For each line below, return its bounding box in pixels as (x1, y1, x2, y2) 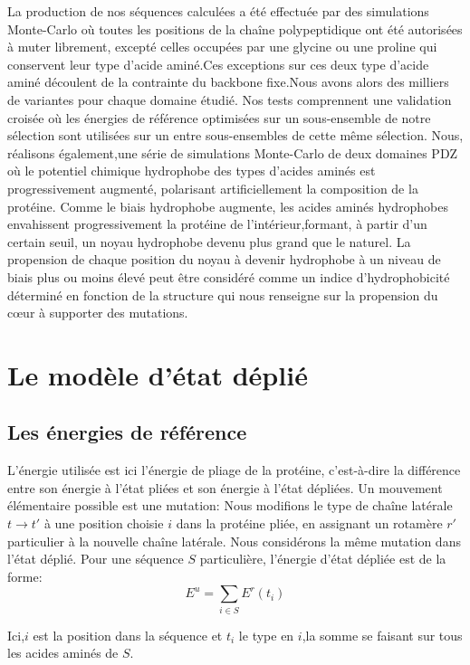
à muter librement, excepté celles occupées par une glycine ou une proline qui (7, 37, 437, 56)
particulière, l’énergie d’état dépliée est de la (199, 549, 446, 568)
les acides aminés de (7, 643, 119, 662)
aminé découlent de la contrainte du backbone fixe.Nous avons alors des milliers (7, 72, 449, 91)
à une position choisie (43, 514, 164, 533)
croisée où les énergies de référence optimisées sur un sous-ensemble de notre (7, 108, 431, 127)
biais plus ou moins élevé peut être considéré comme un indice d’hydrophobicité (7, 267, 450, 286)
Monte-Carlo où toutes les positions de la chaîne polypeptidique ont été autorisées (7, 19, 463, 38)
